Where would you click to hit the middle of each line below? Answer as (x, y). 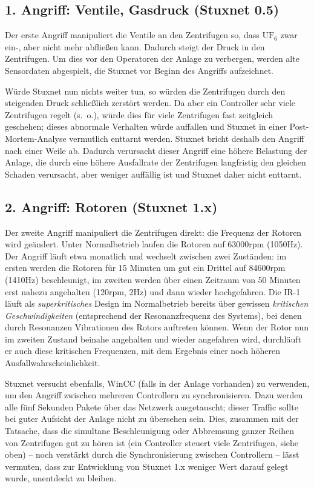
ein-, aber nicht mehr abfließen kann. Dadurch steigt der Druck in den (135, 46)
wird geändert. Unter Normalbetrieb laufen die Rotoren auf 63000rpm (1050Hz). (154, 244)
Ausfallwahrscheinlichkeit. (53, 363)
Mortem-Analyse (36, 138)
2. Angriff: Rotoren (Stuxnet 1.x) (111, 206)
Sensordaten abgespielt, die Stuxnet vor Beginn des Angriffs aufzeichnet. (139, 70)
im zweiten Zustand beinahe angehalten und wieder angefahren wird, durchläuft (153, 339)
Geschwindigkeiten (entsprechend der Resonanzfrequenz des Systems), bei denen (153, 315)
